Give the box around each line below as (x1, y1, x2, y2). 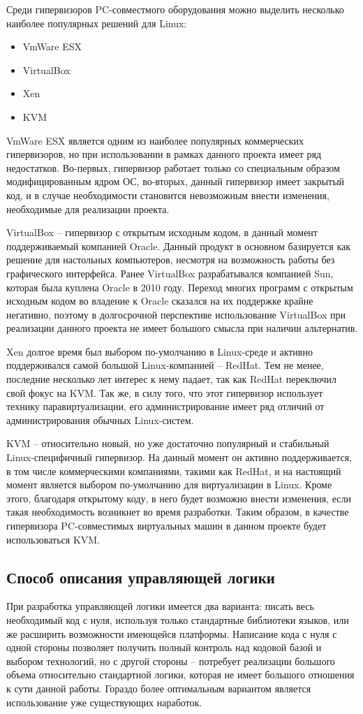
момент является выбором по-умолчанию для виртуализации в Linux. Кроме (6, 477, 332, 492)
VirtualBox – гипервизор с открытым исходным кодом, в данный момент (6, 225, 318, 240)
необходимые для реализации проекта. (6, 201, 170, 216)
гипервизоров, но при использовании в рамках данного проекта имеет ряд (6, 147, 322, 161)
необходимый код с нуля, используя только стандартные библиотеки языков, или (6, 612, 349, 627)
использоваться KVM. (6, 532, 101, 546)
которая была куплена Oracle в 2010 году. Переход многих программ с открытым (6, 279, 353, 294)
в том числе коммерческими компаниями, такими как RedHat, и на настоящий (6, 463, 341, 478)
